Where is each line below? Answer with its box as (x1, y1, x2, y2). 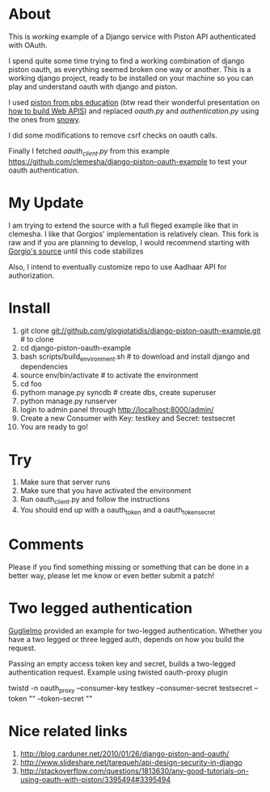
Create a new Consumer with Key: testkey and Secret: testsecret (19, 414, 236, 424)
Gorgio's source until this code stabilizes (8, 246, 144, 256)
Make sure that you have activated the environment (19, 486, 192, 496)
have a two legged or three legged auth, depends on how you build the (8, 634, 245, 644)
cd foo (19, 379, 42, 389)
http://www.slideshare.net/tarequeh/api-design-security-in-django (19, 757, 243, 767)
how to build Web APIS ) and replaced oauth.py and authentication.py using (8, 106, 259, 116)
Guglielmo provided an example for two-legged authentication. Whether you (8, 625, 263, 636)
